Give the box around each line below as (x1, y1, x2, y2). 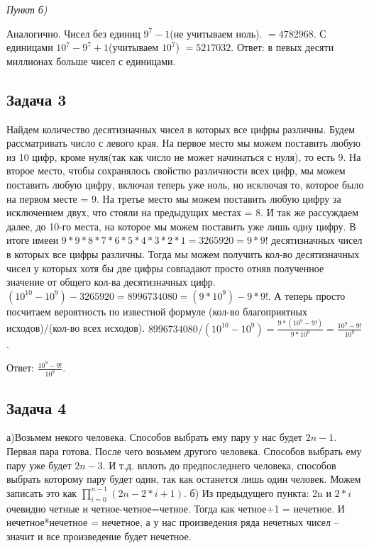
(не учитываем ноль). (170, 26, 263, 40)
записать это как (6, 485, 77, 500)
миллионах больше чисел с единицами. (6, 53, 176, 68)
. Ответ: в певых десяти (231, 40, 334, 55)
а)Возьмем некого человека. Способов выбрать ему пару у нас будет (6, 430, 302, 444)
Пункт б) (6, 2, 48, 16)
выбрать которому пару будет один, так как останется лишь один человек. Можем (6, 471, 361, 486)
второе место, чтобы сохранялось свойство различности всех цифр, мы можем (6, 163, 346, 178)
